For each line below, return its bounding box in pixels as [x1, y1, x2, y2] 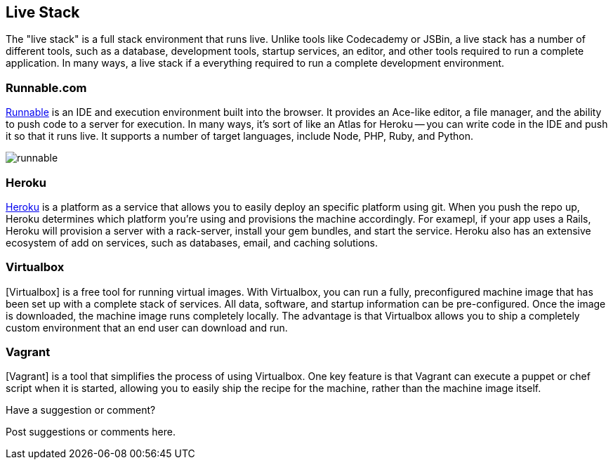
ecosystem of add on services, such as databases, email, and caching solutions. [6, 236, 378, 249]
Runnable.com [6, 80, 87, 95]
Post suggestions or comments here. [6, 426, 176, 438]
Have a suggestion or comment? [6, 404, 156, 417]
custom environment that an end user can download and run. [6, 321, 288, 334]
